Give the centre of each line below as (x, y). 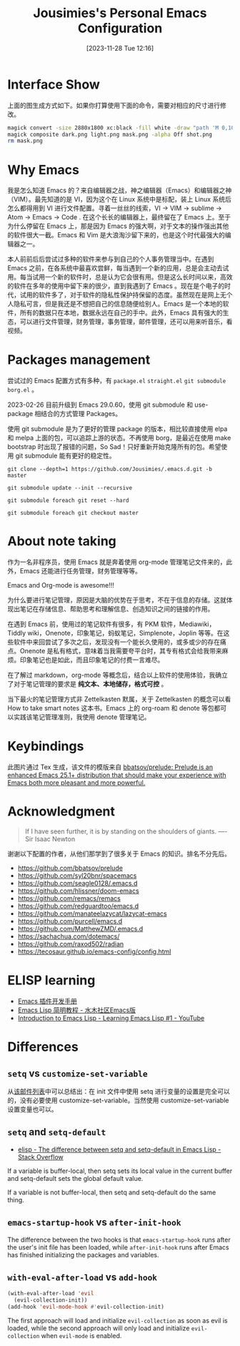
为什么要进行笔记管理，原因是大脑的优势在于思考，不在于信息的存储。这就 (117, 600)
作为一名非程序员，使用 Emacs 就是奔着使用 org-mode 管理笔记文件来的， (117, 562)
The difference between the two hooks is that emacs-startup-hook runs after (119, 1239)
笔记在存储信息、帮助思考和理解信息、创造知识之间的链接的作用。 (117, 609)
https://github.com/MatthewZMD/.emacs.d (80, 929)
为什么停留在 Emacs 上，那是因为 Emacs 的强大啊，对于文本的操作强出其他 (118, 226)
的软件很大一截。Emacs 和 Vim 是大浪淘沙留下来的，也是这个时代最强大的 (116, 235)
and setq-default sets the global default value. (75, 1178)
